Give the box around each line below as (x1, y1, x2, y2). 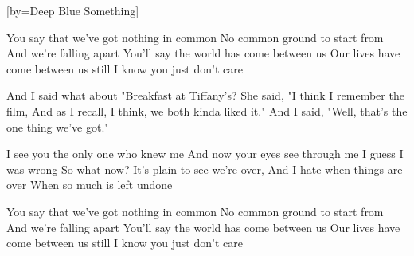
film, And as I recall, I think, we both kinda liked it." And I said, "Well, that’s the (6, 102, 408, 119)
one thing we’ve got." (6, 118, 109, 135)
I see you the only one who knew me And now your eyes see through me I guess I (6, 145, 404, 162)
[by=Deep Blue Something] (6, 2, 139, 18)
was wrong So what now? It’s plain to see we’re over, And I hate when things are (6, 160, 403, 177)
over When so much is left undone (6, 176, 173, 193)
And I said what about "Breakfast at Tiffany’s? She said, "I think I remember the (6, 87, 404, 104)
